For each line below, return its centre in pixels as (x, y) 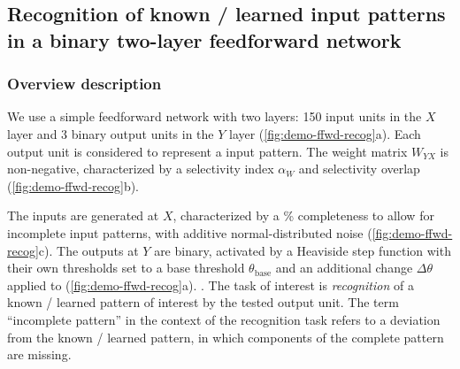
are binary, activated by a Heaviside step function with (303, 250)
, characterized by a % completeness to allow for (303, 215)
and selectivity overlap (359, 169)
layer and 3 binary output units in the (111, 133)
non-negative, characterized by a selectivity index (141, 169)
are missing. (39, 354)
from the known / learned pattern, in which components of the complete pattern (226, 337)
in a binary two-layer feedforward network (204, 39)
